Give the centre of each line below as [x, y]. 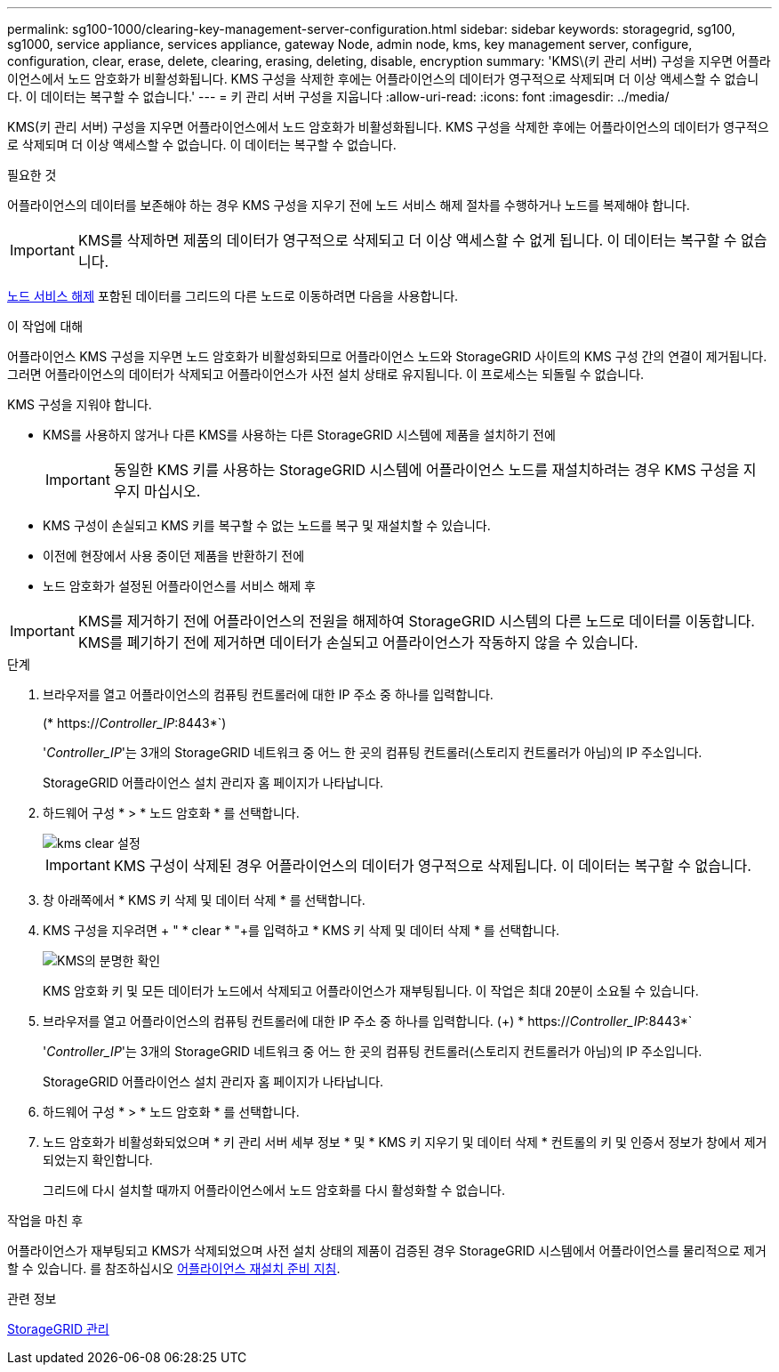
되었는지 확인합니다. [98, 1160]
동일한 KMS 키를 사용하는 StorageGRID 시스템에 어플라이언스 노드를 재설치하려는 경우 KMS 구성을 [426, 470]
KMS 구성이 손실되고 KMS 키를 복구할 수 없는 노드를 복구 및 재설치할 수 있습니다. [267, 525]
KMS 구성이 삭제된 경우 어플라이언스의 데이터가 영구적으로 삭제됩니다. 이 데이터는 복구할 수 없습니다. [432, 866]
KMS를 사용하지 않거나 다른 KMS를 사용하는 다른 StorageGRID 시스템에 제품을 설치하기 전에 [299, 435]
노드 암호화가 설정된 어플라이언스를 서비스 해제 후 [179, 586]
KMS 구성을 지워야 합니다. [80, 404]
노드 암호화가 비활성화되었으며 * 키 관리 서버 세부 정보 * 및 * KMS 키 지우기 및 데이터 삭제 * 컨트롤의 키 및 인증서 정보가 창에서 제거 [405, 1142]
